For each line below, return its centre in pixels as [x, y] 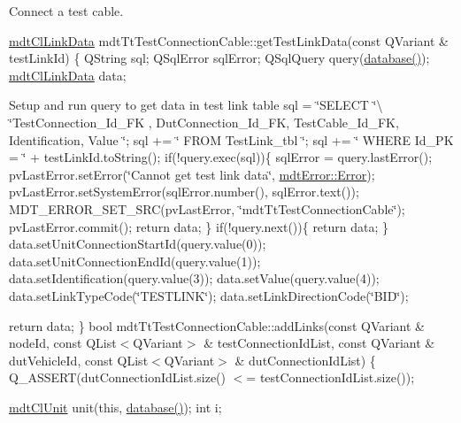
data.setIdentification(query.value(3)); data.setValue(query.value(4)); [194, 278]
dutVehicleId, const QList [79, 360]
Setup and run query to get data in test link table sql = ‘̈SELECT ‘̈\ [196, 105]
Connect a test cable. [66, 11]
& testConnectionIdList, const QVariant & [319, 343]
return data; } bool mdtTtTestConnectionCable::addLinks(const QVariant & [217, 325]
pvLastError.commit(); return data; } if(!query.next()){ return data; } [199, 226]
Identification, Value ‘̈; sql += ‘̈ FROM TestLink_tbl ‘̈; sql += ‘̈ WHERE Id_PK [231, 139]
